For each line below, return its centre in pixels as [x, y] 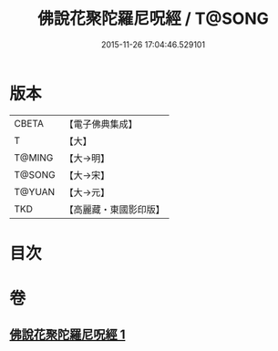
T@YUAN [35, 191]
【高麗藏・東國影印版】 [115, 209]
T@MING [34, 158]
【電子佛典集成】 [101, 124]
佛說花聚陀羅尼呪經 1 [67, 335]
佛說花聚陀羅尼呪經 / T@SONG [153, 19]
